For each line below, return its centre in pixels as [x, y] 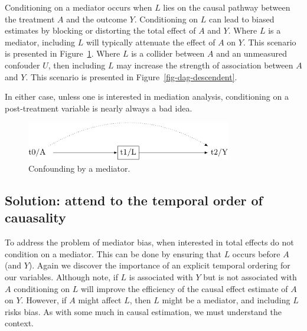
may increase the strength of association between [205, 65]
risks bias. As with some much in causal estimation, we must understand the [143, 311]
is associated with [161, 276]
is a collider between [168, 53]
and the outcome [97, 19]
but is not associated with [250, 276]
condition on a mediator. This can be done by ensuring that [113, 253]
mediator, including [40, 42]
